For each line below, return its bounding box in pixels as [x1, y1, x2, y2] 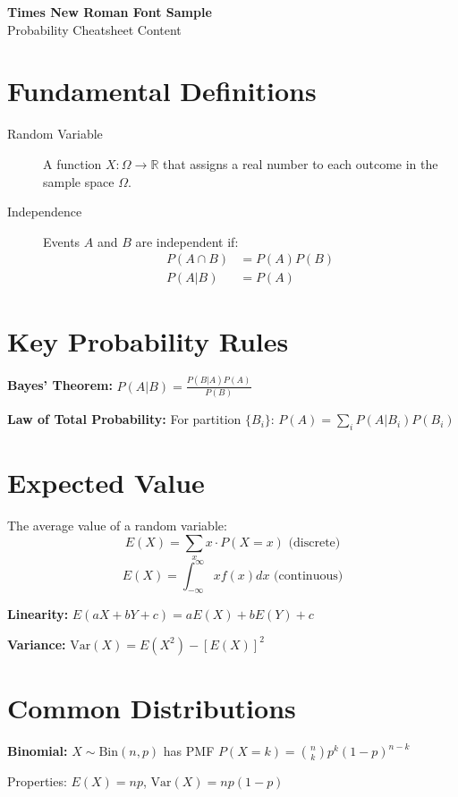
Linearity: [7, 605, 69, 623]
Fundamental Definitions [7, 72, 317, 109]
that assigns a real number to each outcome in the [163, 154, 438, 173]
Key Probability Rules [7, 322, 289, 359]
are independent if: [135, 232, 239, 250]
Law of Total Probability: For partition [7, 410, 242, 428]
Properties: [7, 772, 67, 791]
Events [43, 232, 81, 250]
